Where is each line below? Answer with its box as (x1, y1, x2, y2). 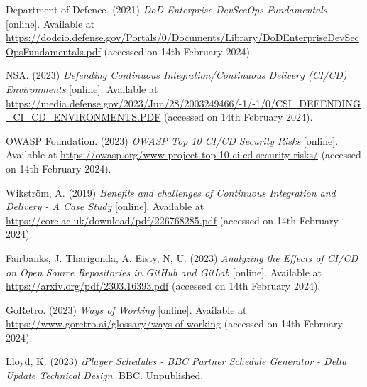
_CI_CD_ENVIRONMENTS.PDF (6, 109, 161, 124)
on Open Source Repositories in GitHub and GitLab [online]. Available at (6, 264, 322, 279)
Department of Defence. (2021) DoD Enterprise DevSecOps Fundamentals (6, 2, 327, 16)
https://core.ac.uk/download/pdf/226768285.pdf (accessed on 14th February (6, 212, 339, 227)
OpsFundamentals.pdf (6, 43, 101, 58)
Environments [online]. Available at (6, 81, 158, 96)
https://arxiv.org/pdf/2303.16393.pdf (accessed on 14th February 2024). (6, 278, 321, 293)
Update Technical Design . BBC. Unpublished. (6, 368, 204, 383)
